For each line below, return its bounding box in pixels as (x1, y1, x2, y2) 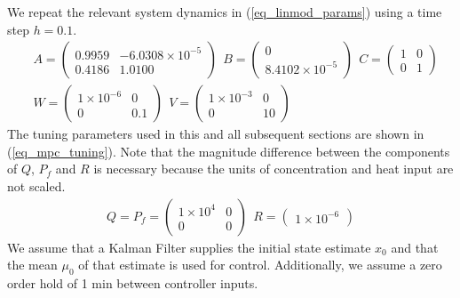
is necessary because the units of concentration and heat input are (93, 159, 454, 178)
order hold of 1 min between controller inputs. (7, 274, 258, 293)
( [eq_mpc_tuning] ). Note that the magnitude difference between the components (7, 141, 450, 160)
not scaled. (7, 177, 66, 196)
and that (391, 238, 439, 256)
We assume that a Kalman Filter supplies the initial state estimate (7, 238, 371, 256)
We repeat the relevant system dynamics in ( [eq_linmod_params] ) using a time (7, 3, 442, 20)
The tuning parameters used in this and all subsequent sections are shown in (7, 125, 424, 143)
